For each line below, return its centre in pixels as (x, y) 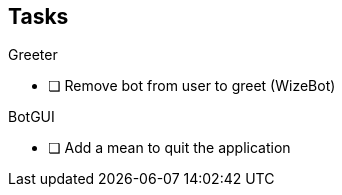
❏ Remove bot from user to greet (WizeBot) (192, 86)
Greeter (33, 55)
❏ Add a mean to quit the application (169, 148)
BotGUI (31, 117)
